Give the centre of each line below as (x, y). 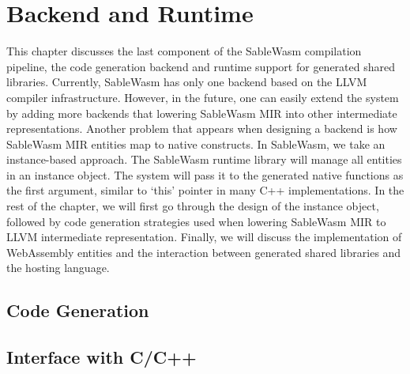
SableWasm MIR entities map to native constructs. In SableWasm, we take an (196, 144)
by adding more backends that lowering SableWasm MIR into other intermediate (202, 113)
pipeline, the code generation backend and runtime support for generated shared (201, 66)
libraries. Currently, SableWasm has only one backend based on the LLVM (187, 82)
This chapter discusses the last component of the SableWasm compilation (184, 51)
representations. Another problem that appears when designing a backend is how (202, 128)
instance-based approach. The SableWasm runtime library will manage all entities (204, 159)
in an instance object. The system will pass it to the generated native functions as (205, 174)
